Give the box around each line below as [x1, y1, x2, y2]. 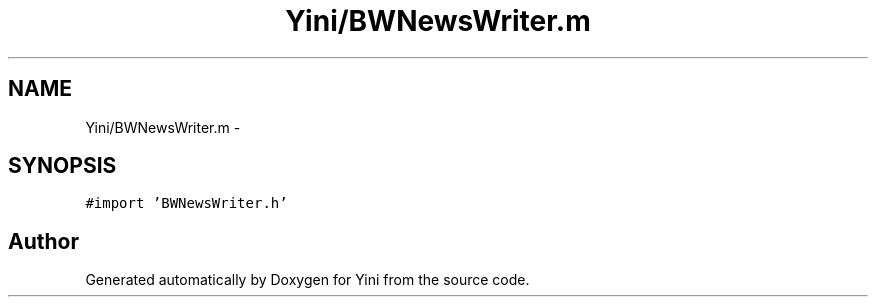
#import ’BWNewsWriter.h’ [85, 195, 288, 212]
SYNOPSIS [8, 153, 117, 179]
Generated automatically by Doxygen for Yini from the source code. [85, 271, 530, 289]
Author [8, 228, 79, 254]
